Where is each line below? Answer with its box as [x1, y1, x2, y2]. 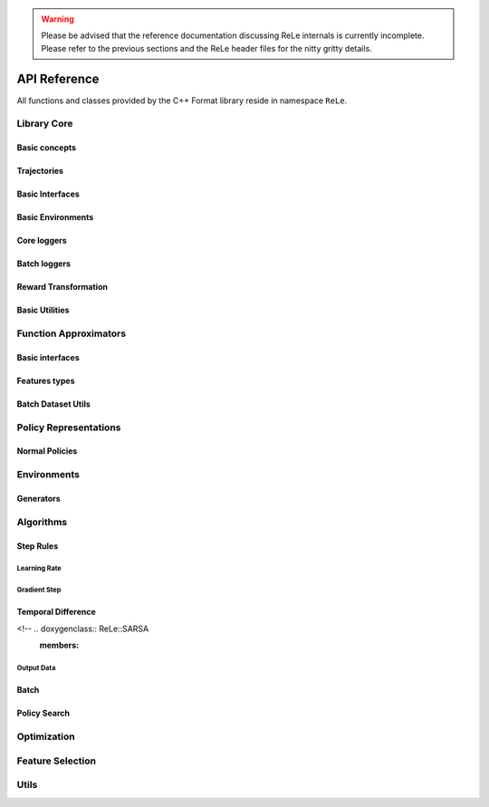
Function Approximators [16, 327, 127, 340]
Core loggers [16, 235, 67, 246]
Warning [41, 14, 74, 24]
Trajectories [16, 166, 63, 177]
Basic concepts [16, 142, 77, 153]
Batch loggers [16, 258, 72, 269]
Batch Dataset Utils [16, 399, 91, 409]
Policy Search [16, 707, 70, 719]
